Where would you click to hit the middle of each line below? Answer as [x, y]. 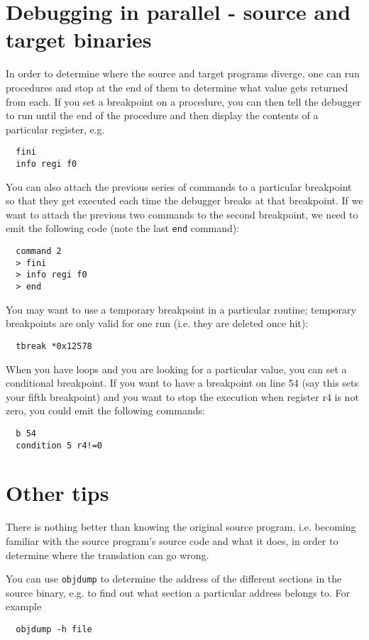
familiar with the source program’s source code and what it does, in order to [172, 540]
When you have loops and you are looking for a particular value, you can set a [176, 369]
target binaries [79, 39]
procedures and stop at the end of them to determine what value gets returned [177, 87]
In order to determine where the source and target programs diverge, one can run [183, 73]
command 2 [39, 252]
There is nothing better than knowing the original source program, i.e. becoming [181, 527]
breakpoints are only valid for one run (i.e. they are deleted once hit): [157, 323]
